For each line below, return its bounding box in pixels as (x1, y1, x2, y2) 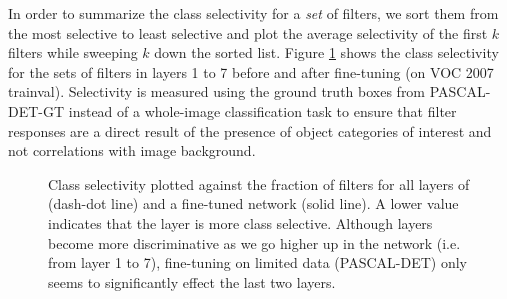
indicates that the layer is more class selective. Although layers (48, 212, 433, 233)
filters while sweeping (8, 42, 138, 63)
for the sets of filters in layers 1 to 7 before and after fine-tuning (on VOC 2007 (8, 61, 494, 82)
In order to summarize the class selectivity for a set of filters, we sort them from (8, 3, 499, 23)
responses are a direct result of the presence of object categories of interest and (8, 120, 492, 141)
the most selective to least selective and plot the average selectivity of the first (8, 22, 488, 43)
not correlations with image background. (8, 140, 256, 161)
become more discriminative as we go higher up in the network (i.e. (48, 232, 461, 253)
